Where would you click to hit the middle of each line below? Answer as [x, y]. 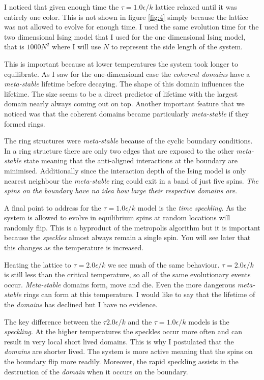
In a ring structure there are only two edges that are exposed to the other [119, 150]
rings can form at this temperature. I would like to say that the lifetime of [139, 294]
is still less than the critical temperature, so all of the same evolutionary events [127, 274]
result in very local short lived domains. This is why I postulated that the [119, 341]
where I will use [77, 47]
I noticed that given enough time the [62, 7]
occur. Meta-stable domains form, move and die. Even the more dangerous [120, 284]
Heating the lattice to [38, 264]
